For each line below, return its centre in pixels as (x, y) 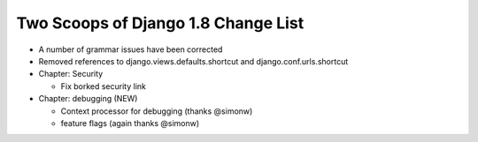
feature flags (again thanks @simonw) (130, 123)
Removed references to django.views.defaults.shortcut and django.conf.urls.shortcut (193, 61)
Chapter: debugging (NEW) (88, 99)
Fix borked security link (103, 86)
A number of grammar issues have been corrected (131, 49)
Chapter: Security (71, 74)
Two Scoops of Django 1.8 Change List (160, 23)
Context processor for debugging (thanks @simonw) (157, 111)
